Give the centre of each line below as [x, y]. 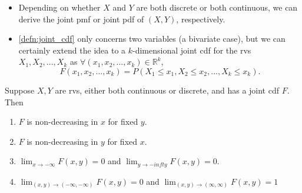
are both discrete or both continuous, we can [217, 7]
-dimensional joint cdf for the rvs [192, 50]
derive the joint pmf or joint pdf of [81, 19]
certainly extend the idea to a [72, 50]
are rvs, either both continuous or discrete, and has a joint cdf [167, 90]
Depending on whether [59, 7]
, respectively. [201, 19]
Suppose [20, 90]
